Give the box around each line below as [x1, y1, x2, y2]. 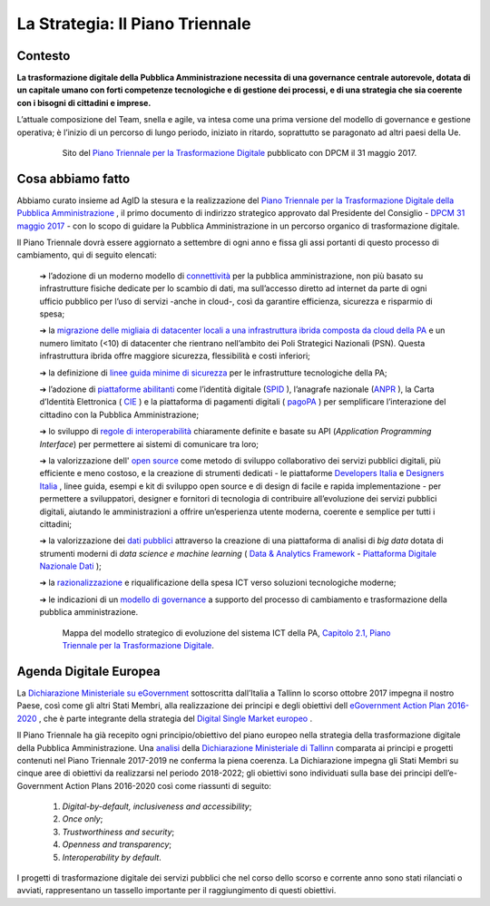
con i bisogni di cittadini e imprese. [16, 97, 152, 108]
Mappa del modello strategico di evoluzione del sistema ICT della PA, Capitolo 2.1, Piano [62, 627, 391, 638]
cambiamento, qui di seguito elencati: [16, 249, 158, 260]
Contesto [16, 48, 71, 63]
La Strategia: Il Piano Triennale [16, 14, 251, 34]
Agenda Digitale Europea [16, 663, 161, 679]
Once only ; [62, 813, 103, 824]
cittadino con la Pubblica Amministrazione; [39, 409, 200, 420]
